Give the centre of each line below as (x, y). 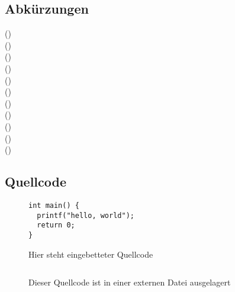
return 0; (56, 225)
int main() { (54, 205)
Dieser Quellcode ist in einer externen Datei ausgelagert (130, 282)
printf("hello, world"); (86, 215)
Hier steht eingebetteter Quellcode (91, 254)
